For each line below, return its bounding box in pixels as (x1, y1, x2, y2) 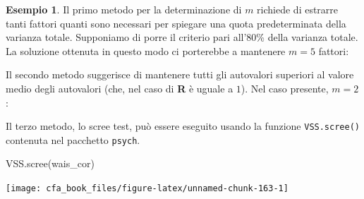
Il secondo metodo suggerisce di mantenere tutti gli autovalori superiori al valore (6, 67, 354, 82)
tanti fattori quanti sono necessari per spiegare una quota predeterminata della (6, 16, 346, 30)
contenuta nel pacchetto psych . (6, 132, 140, 147)
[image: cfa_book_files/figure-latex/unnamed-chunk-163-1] (6, 183, 289, 194)
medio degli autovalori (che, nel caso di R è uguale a (6, 80, 233, 95)
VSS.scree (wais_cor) (6, 156, 95, 171)
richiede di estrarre (257, 2, 339, 16)
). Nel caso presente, (241, 80, 329, 95)
